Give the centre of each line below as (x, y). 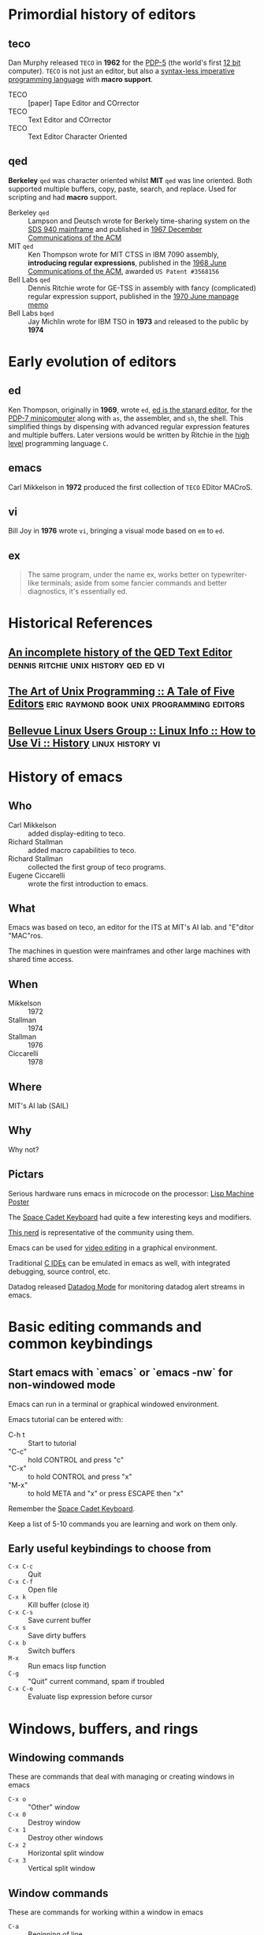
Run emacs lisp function (67, 1666)
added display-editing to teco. (77, 833)
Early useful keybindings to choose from (110, 1549)
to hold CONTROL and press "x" (80, 1477)
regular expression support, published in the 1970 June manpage (133, 296)
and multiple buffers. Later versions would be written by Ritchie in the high (129, 435)
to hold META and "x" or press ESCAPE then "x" (106, 1493)
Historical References (81, 623)
